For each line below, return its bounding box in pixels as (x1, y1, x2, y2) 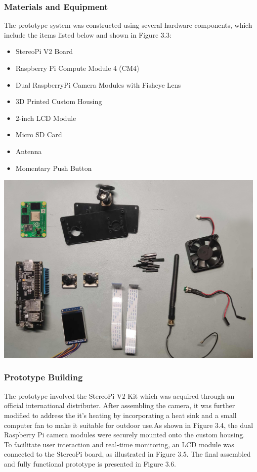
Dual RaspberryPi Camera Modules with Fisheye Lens (15, 79, 181, 90)
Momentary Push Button (15, 162, 92, 173)
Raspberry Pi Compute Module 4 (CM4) (15, 63, 139, 73)
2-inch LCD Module (15, 112, 76, 123)
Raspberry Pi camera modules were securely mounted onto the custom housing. (4, 429, 245, 440)
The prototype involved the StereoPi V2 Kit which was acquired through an (4, 390, 235, 401)
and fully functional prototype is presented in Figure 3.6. (4, 458, 176, 469)
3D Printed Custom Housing (15, 96, 102, 106)
